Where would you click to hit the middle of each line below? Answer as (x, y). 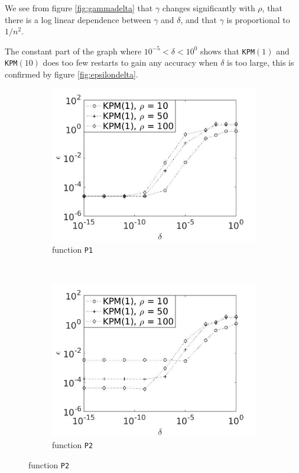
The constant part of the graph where (73, 51)
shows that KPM (228, 51)
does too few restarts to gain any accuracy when (130, 62)
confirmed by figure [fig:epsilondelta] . (71, 74)
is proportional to (258, 19)
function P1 (73, 250)
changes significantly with (209, 8)
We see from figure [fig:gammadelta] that (79, 8)
